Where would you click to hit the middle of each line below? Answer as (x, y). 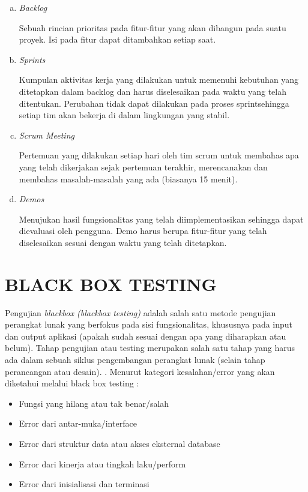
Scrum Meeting (47, 135)
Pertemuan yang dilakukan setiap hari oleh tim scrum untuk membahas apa (159, 155)
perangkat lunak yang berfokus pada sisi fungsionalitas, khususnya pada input (149, 324)
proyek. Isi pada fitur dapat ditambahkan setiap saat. (117, 39)
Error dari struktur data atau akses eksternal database (119, 443)
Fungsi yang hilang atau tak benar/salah (94, 403)
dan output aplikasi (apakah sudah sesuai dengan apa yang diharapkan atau (146, 336)
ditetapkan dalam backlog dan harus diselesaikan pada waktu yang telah (152, 91)
